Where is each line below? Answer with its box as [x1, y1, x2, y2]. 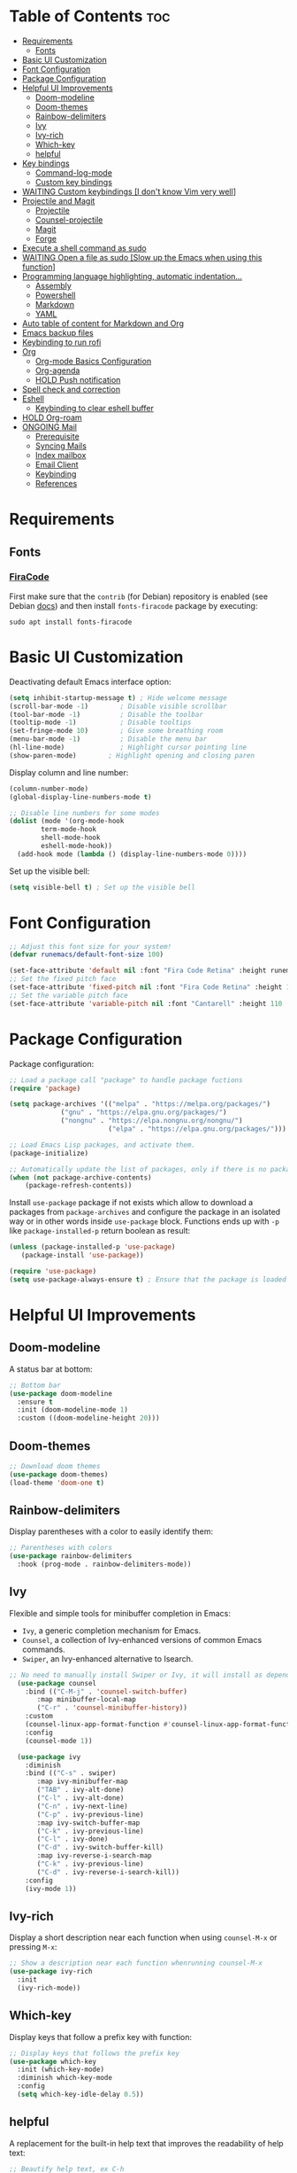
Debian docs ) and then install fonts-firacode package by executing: [9, 600, 258, 611]
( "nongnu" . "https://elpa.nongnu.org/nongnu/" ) [60, 1117, 243, 1125]
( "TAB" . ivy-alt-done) [36, 1786, 125, 1795]
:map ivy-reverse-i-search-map [36, 1851, 152, 1860]
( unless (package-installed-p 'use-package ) [9, 1242, 176, 1251]
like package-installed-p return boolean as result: [9, 1226, 191, 1236]
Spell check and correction [21, 384, 121, 394]
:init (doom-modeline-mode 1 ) [17, 1406, 128, 1414]
